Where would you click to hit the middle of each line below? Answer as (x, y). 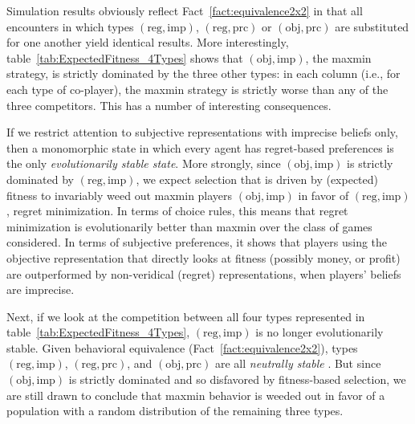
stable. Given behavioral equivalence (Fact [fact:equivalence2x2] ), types (182, 347)
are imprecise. (41, 289)
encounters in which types (70, 26)
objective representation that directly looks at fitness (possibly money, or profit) (203, 257)
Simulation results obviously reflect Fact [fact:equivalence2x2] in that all (185, 10)
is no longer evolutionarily (319, 332)
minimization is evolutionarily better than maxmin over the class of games (189, 226)
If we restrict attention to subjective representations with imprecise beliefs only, (202, 132)
